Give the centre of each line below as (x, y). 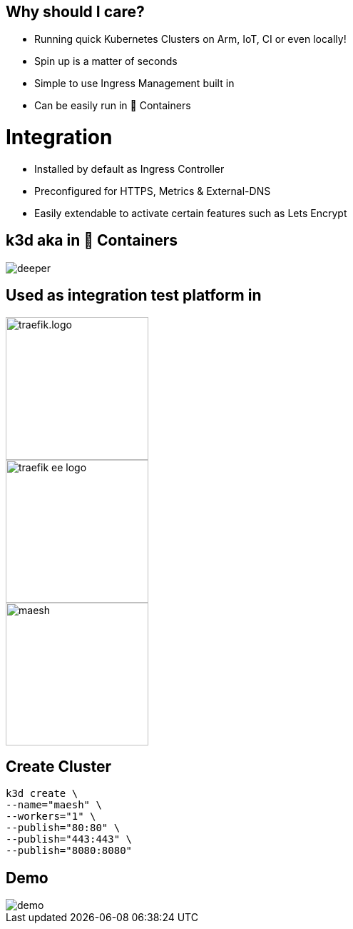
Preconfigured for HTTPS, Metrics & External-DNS (153, 191)
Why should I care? (75, 12)
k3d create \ (42, 794)
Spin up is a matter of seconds (106, 61)
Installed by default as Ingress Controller (129, 169)
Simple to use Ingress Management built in (134, 84)
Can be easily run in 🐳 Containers (113, 106)
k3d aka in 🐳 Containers (92, 241)
